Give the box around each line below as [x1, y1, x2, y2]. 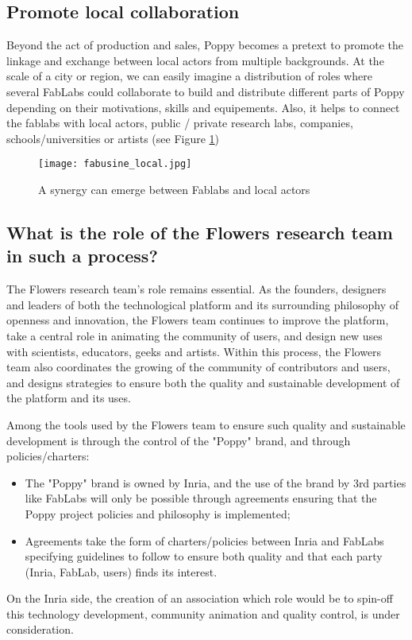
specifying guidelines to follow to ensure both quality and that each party [25, 548, 383, 564]
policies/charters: [6, 448, 90, 464]
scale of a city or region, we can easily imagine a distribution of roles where [6, 68, 372, 84]
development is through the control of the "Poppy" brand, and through [6, 432, 351, 448]
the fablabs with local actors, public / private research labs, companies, [6, 114, 353, 131]
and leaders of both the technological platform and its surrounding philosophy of [6, 296, 399, 312]
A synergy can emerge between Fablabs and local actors [38, 181, 310, 198]
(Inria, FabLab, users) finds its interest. [25, 563, 218, 580]
